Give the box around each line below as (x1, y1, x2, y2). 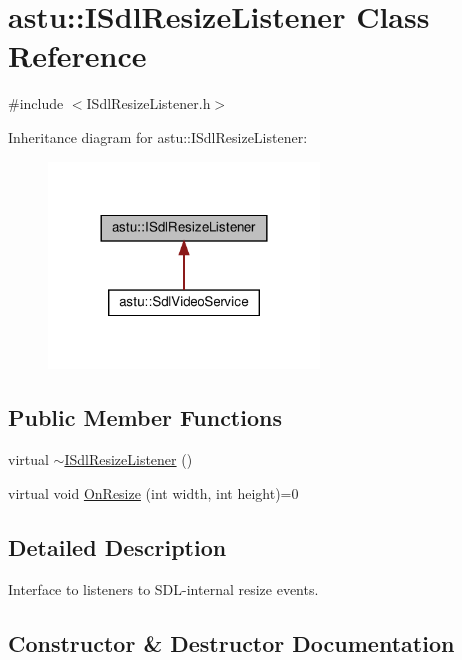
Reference (8, 35, 147, 76)
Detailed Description (8, 531, 227, 562)
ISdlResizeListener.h (86, 93, 211, 114)
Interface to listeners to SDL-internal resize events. (8, 578, 319, 599)
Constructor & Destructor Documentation (8, 627, 455, 658)
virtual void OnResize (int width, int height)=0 (8, 482, 299, 503)
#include (8, 93, 64, 114)
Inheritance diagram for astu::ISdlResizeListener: (8, 126, 308, 147)
